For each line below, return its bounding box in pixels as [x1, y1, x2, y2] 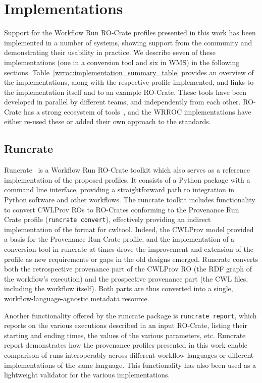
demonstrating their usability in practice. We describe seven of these [4, 47, 216, 58]
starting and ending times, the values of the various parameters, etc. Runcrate [4, 330, 246, 340]
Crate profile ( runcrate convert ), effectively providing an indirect [4, 214, 211, 225]
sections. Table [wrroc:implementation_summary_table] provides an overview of [4, 67, 254, 77]
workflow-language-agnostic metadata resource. [4, 293, 149, 304]
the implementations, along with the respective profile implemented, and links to [4, 77, 254, 87]
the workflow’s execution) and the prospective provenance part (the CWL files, [4, 273, 248, 284]
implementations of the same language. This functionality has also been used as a [4, 359, 256, 370]
